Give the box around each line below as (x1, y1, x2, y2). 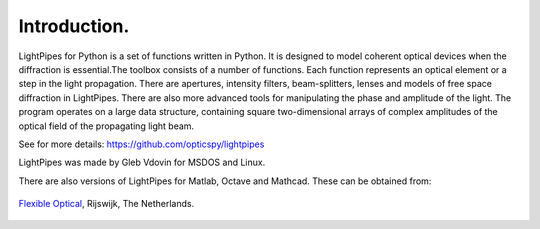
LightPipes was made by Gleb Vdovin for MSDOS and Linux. (18, 156, 266, 169)
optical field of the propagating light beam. (18, 120, 195, 132)
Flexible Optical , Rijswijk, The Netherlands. (18, 198, 195, 210)
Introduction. (18, 15, 130, 37)
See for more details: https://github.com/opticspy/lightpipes (18, 138, 265, 150)
